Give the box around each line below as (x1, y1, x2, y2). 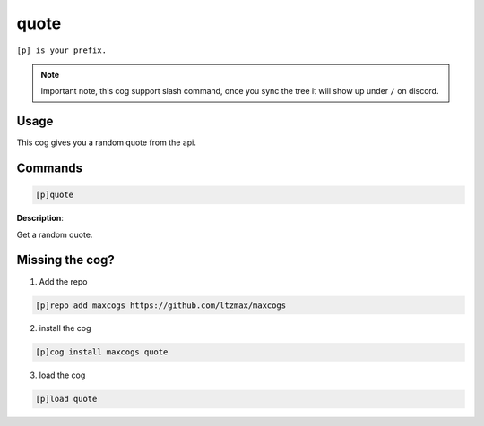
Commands (16, 161, 83, 176)
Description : (16, 213, 65, 224)
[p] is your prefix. (16, 45, 108, 55)
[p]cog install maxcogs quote (35, 347, 169, 357)
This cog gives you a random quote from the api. (16, 137, 197, 148)
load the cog (39, 370, 86, 380)
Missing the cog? (16, 252, 116, 268)
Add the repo (39, 276, 88, 286)
